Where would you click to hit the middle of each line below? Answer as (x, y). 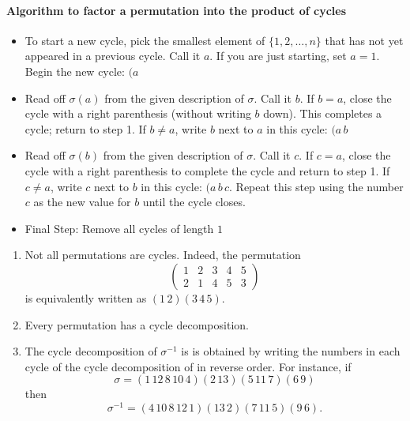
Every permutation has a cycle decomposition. (137, 324)
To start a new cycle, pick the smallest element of (145, 40)
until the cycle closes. (194, 202)
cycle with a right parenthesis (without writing (138, 113)
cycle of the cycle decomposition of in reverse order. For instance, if (188, 366)
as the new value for (82, 202)
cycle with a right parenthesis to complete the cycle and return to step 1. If (207, 170)
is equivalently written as (86, 297)
